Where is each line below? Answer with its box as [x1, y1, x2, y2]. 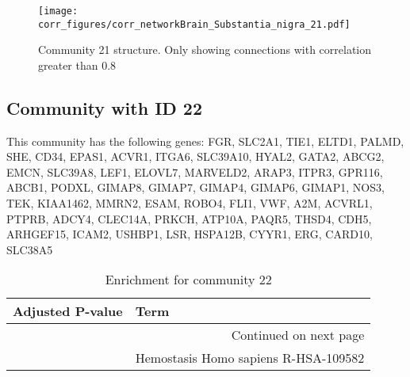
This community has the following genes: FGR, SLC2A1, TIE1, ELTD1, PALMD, [6, 132, 404, 149]
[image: [38, 6, 79, 17]
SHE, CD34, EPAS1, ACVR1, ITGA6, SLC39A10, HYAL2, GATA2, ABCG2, [6, 148, 385, 165]
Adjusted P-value [13, 302, 123, 321]
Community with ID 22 [6, 95, 203, 120]
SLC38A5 [6, 241, 53, 257]
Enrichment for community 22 [105, 270, 272, 289]
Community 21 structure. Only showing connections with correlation [38, 41, 372, 58]
